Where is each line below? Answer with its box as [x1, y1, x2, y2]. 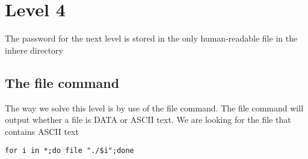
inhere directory [5, 43, 63, 56]
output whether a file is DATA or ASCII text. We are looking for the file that [5, 113, 291, 126]
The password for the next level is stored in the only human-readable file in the [5, 32, 298, 45]
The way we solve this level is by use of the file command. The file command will [5, 101, 304, 114]
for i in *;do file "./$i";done [5, 146, 134, 155]
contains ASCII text [5, 125, 79, 137]
